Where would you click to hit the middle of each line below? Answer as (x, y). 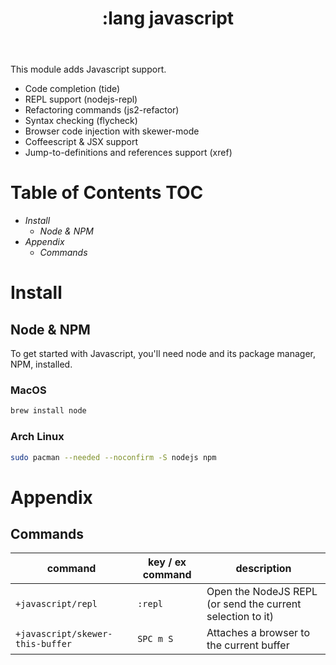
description (263, 569)
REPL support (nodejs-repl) (81, 99)
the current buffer (248, 645)
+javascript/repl (56, 604)
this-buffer (44, 644)
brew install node (48, 411)
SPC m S (155, 639)
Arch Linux (37, 437)
